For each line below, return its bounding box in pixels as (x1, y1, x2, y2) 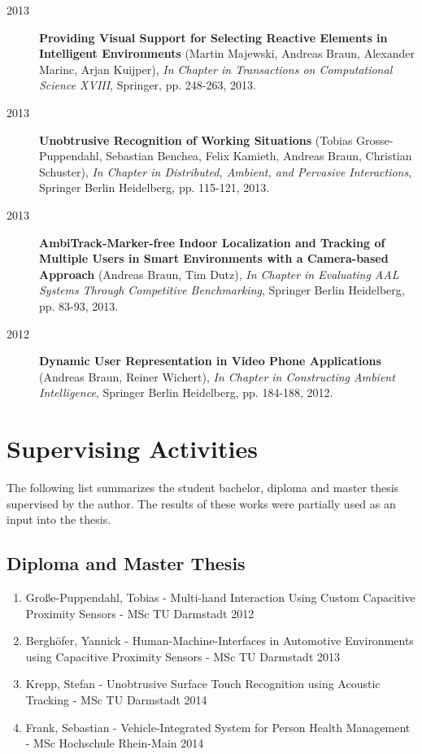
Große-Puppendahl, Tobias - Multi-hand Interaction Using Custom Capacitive (25, 588, 415, 605)
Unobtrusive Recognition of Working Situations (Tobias (39, 131, 353, 148)
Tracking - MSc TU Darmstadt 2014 (25, 691, 207, 708)
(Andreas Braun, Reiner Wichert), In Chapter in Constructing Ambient (39, 368, 395, 385)
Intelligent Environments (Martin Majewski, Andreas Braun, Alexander (39, 45, 415, 62)
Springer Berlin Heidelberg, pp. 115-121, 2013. (39, 179, 270, 196)
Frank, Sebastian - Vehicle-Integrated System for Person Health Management (25, 718, 411, 735)
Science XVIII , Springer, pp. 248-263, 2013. (39, 76, 256, 94)
